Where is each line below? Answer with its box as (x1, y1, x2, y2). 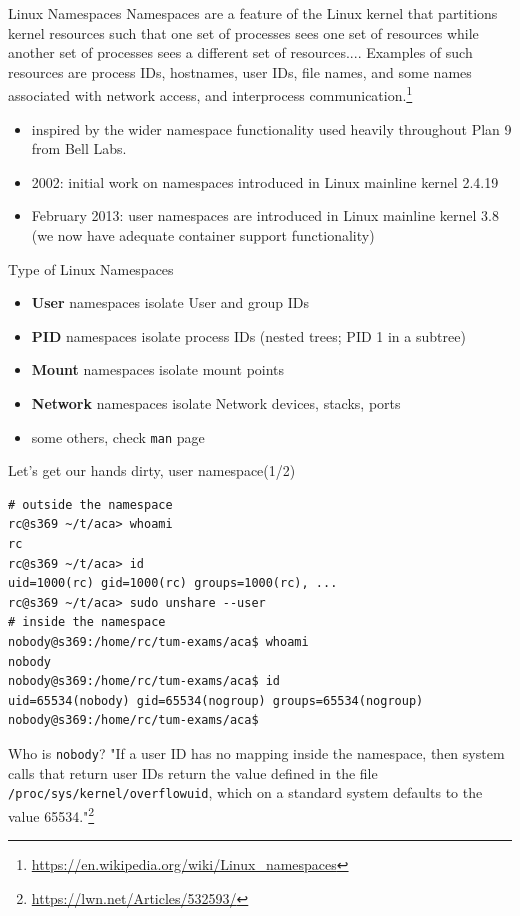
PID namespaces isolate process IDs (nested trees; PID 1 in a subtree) (31, 325, 466, 346)
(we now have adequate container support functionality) (31, 225, 375, 245)
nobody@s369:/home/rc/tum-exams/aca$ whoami (8, 634, 309, 649)
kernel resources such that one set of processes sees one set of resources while (8, 22, 479, 43)
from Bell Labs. (31, 138, 127, 159)
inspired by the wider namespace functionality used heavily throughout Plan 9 (31, 118, 512, 139)
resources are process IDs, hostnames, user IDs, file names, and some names (8, 61, 472, 82)
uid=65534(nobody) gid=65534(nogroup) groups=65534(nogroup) (8, 693, 424, 708)
